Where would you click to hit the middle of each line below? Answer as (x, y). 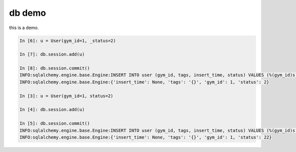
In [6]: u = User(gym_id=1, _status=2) (68, 40)
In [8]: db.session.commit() (55, 68)
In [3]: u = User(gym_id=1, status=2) (66, 96)
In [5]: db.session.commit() (55, 124)
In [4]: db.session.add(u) (52, 110)
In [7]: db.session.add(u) (52, 55)
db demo (28, 13)
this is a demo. (24, 28)
